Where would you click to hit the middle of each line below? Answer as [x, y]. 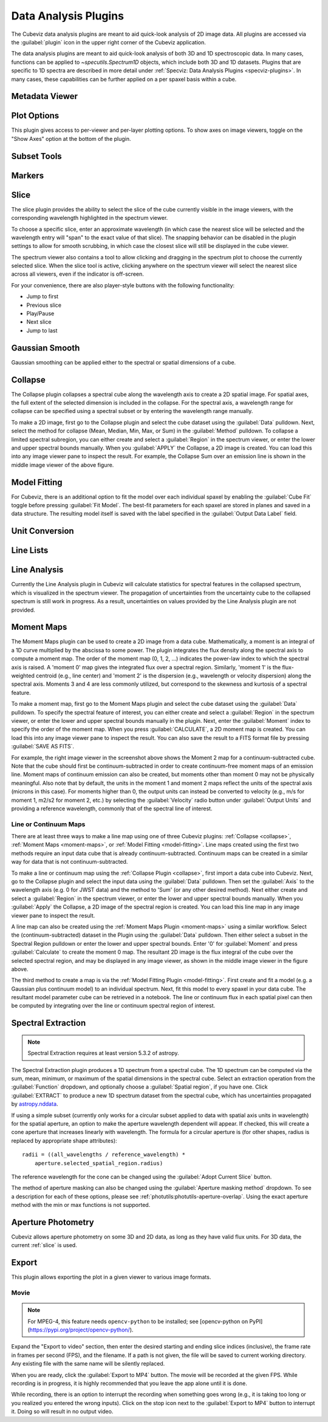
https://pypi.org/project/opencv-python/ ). [81, 1330]
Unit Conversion [43, 531]
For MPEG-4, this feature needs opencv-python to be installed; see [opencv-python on [138, 1321]
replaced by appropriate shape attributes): [64, 1140]
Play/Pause [40, 313]
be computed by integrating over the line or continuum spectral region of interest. [113, 1006]
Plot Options [35, 116]
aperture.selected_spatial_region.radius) [99, 1163]
